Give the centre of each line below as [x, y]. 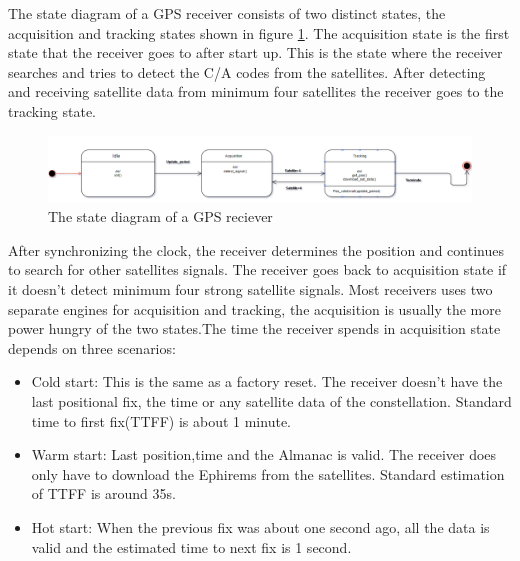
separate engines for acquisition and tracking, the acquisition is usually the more [254, 308]
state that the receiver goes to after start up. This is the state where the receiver [255, 52]
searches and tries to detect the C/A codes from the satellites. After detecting [247, 71]
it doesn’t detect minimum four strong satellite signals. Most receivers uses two [250, 289]
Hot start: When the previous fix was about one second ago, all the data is [260, 526]
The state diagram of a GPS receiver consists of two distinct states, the [227, 13]
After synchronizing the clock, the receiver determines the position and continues [256, 249]
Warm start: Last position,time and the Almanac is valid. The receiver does [264, 454]
